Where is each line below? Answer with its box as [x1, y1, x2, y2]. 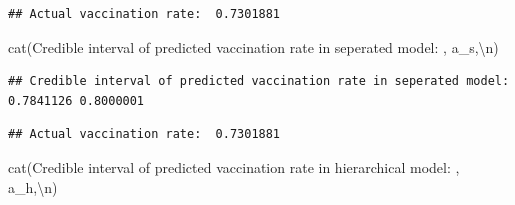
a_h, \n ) [8, 176, 58, 197]
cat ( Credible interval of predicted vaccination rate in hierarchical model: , [8, 156, 460, 177]
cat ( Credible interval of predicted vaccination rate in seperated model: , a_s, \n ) [8, 36, 499, 57]
